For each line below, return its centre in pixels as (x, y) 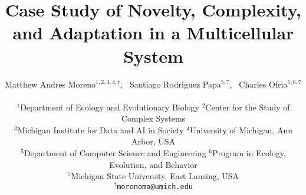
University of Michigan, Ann (241, 130)
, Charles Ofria (259, 84)
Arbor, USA (153, 141)
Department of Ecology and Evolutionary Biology (110, 107)
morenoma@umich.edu (155, 186)
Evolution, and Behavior (153, 164)
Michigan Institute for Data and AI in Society (101, 130)
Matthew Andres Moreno (50, 84)
